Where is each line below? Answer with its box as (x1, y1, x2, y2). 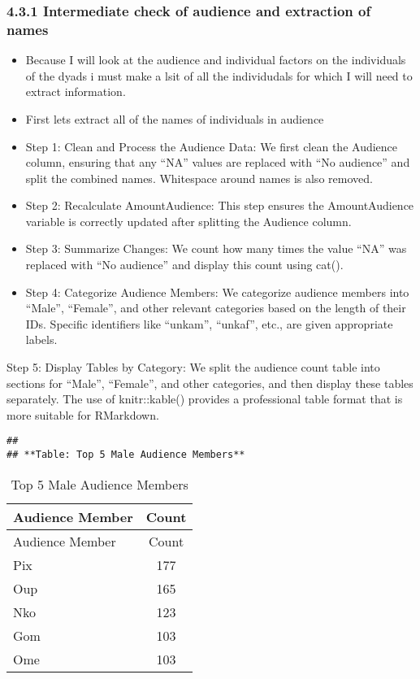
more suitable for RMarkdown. (6, 406, 159, 423)
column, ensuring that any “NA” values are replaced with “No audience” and (25, 154, 410, 171)
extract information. (25, 83, 126, 100)
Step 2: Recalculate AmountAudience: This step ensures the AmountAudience (25, 197, 414, 214)
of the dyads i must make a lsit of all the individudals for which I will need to (25, 67, 413, 84)
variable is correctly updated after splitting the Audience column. (25, 212, 352, 229)
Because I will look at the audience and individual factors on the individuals (25, 51, 406, 68)
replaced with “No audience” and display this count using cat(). (25, 256, 344, 273)
